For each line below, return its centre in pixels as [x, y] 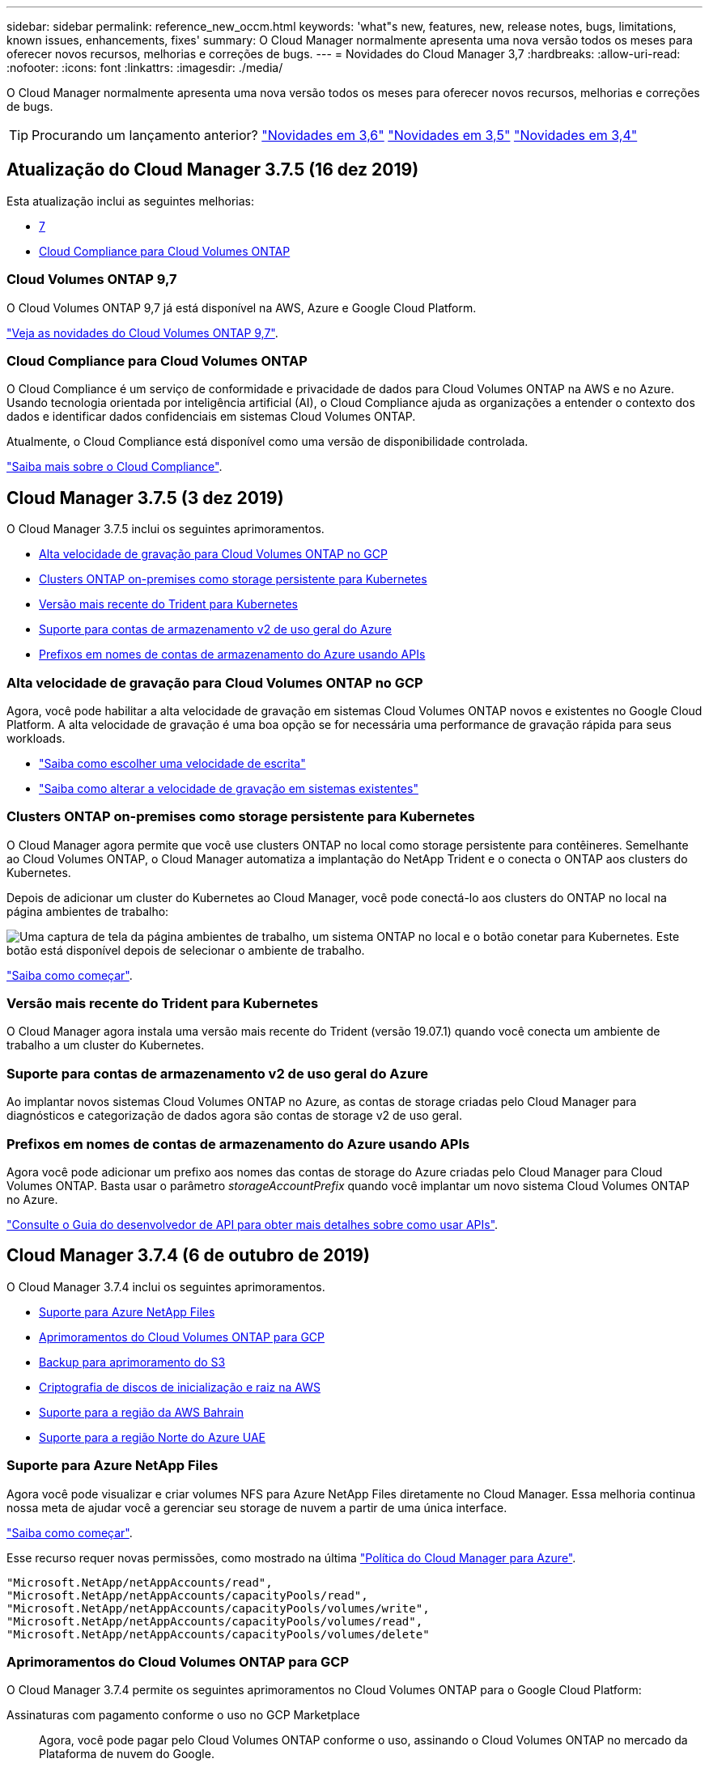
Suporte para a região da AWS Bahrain [142, 1412]
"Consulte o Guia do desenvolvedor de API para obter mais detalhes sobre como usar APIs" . [253, 1224]
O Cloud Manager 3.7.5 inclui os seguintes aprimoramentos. [166, 529]
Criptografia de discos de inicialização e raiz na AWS [180, 1387]
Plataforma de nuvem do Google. [127, 1754]
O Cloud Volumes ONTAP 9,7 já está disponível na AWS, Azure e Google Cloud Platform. [242, 307]
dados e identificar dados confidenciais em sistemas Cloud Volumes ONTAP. [211, 417]
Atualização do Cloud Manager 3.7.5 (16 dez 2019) [213, 170]
